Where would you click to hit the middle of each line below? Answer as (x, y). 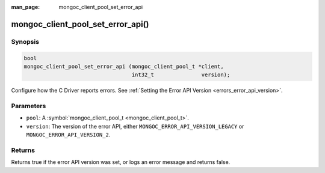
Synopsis (25, 41)
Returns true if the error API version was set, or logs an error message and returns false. (121, 162)
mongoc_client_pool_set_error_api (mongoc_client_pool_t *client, (124, 66)
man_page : (26, 7)
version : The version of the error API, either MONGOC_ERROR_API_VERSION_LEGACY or (135, 126)
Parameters (29, 106)
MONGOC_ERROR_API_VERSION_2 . (68, 135)
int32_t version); (181, 75)
